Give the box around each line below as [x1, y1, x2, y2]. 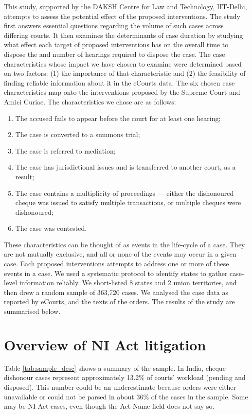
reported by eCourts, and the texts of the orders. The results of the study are [4, 296, 235, 307]
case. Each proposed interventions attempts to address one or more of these [4, 259, 229, 269]
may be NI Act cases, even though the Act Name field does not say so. [4, 401, 215, 411]
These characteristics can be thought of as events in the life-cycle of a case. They [4, 239, 245, 249]
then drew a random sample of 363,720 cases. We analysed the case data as [4, 287, 228, 297]
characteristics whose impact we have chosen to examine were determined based [4, 58, 242, 69]
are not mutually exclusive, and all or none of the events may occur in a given [4, 249, 236, 259]
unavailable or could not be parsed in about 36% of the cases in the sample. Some [4, 391, 248, 401]
